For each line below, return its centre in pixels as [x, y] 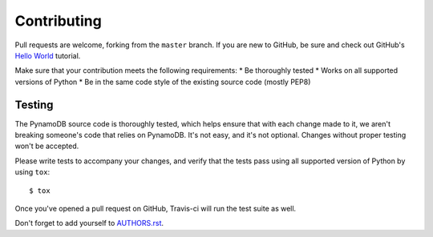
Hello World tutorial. [48, 55]
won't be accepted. [47, 146]
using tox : [32, 172]
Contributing [58, 21]
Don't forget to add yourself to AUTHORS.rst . [89, 223]
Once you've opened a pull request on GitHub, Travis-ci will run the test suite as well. [156, 208]
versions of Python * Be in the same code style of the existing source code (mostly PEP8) [163, 82]
